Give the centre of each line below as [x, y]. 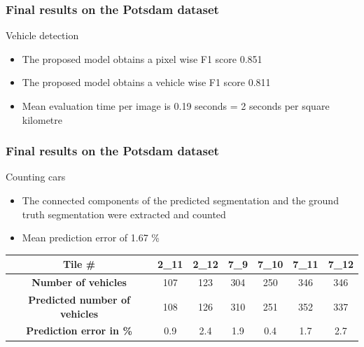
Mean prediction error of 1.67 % [91, 238]
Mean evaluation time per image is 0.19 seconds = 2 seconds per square [176, 106]
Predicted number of [79, 299]
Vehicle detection [42, 35]
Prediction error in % [79, 331]
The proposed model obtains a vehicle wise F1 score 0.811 [146, 82]
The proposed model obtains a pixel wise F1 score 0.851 [142, 58]
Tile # [79, 264]
